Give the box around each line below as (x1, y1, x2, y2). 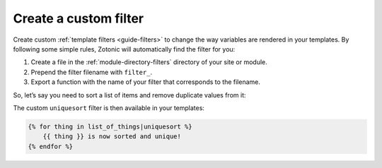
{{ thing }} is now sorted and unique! (42, 133, 182, 140)
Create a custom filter (13, 11, 144, 26)
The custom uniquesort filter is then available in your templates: (13, 103, 205, 112)
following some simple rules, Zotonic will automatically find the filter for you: (13, 44, 236, 53)
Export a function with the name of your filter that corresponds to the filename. (30, 78, 261, 86)
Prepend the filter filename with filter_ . (30, 68, 152, 76)
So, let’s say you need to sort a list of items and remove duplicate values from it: (13, 90, 247, 99)
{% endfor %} (28, 142, 74, 150)
